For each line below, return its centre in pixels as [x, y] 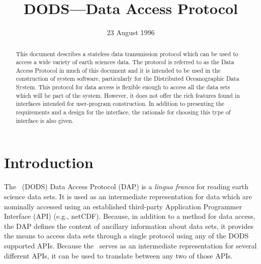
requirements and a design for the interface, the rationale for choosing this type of [123, 112]
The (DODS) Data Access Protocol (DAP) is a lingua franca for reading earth [126, 186]
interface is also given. [45, 120]
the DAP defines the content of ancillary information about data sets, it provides [129, 226]
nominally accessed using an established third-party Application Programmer [123, 206]
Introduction [49, 162]
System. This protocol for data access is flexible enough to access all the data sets [123, 87]
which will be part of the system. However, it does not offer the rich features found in [128, 95]
